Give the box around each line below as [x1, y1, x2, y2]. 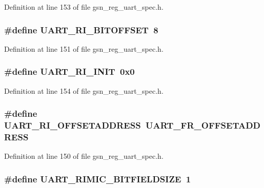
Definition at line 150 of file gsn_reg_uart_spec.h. [4, 151, 164, 161]
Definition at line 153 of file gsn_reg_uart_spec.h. [4, 2, 164, 12]
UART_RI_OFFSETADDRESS [4, 119, 141, 132]
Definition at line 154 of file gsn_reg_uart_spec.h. [4, 85, 164, 96]
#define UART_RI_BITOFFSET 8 [4, 23, 158, 36]
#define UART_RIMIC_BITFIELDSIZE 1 [4, 172, 191, 185]
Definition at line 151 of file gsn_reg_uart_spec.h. [4, 43, 164, 54]
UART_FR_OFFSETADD [146, 119, 261, 132]
